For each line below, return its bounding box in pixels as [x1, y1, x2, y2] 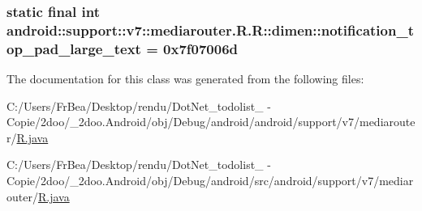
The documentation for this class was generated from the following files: [6, 70, 364, 87]
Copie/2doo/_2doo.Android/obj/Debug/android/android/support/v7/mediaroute [6, 113, 416, 130]
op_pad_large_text [6, 38, 141, 58]
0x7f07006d [163, 38, 239, 58]
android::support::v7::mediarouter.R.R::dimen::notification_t [6, 19, 414, 40]
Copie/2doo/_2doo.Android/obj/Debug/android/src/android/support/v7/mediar [6, 172, 414, 189]
